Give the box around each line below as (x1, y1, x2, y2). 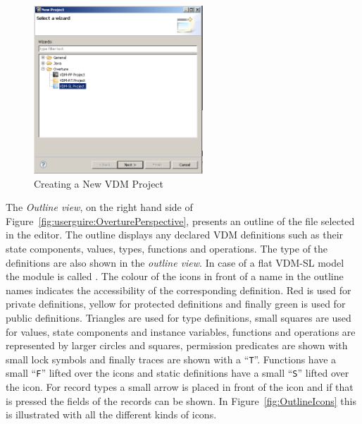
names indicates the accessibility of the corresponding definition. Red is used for (6, 282, 351, 297)
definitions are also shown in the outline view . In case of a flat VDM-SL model (6, 255, 344, 269)
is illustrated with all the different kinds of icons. (6, 407, 217, 422)
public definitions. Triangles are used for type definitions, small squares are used (6, 310, 351, 325)
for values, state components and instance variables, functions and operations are (6, 324, 356, 339)
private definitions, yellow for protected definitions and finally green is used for (6, 296, 346, 311)
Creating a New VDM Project (34, 176, 164, 190)
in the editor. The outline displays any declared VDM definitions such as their (6, 227, 344, 242)
